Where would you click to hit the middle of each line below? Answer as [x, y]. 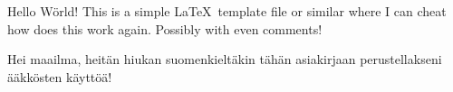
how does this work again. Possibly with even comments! [165, 28]
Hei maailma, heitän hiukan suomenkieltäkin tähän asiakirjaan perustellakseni [225, 59]
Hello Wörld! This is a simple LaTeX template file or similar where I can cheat [227, 11]
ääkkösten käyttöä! [60, 76]
